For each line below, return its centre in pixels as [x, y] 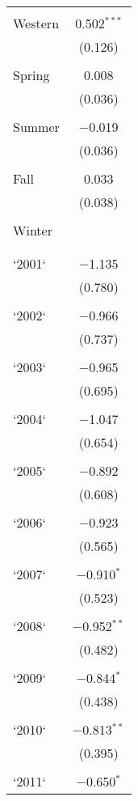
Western [36, 23]
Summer [36, 127]
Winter [33, 230]
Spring [31, 75]
